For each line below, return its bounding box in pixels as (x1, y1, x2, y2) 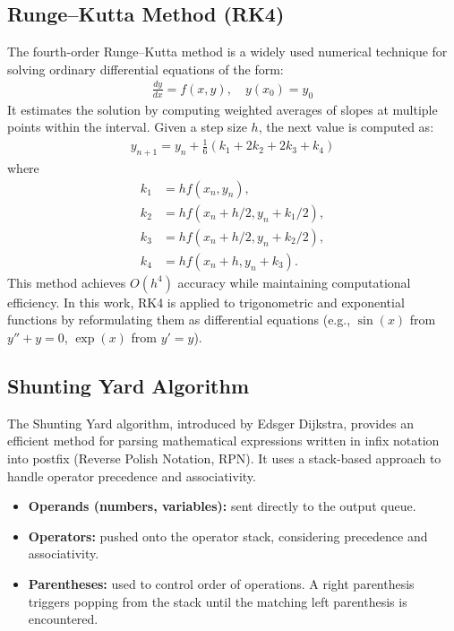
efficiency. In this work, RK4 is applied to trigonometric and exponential (7, 292, 405, 311)
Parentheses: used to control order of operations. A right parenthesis (28, 574, 415, 592)
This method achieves (7, 272, 126, 291)
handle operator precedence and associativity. (7, 466, 256, 485)
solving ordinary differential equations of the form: (7, 59, 284, 78)
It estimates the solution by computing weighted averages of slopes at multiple (7, 99, 438, 118)
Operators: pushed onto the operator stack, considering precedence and (28, 526, 428, 545)
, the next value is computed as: (258, 117, 434, 136)
